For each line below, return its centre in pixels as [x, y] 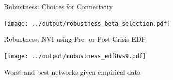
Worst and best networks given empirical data [72, 72]
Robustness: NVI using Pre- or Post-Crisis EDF [75, 39]
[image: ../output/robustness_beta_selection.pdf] [87, 24]
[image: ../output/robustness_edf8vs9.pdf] [75, 56]
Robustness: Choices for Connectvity [58, 6]
